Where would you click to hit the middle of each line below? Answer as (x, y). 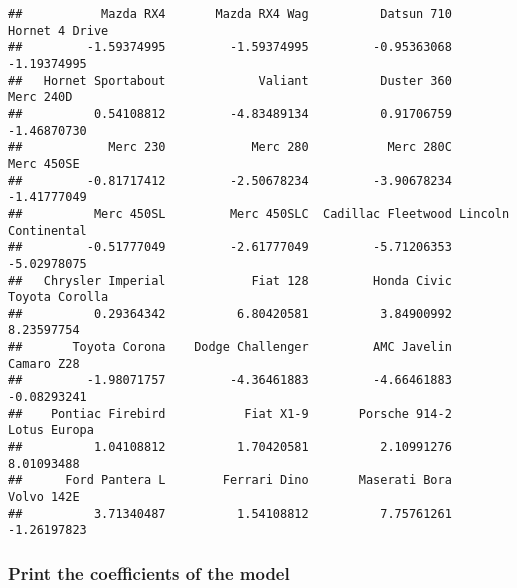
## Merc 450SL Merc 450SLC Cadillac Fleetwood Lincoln (259, 213)
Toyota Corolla (58, 297)
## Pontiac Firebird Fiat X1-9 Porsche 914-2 (230, 413)
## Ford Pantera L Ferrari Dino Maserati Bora (230, 480)
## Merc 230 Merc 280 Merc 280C (230, 147)
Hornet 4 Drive (58, 30)
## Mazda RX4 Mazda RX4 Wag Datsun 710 (230, 14)
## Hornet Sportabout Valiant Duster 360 (230, 80)
